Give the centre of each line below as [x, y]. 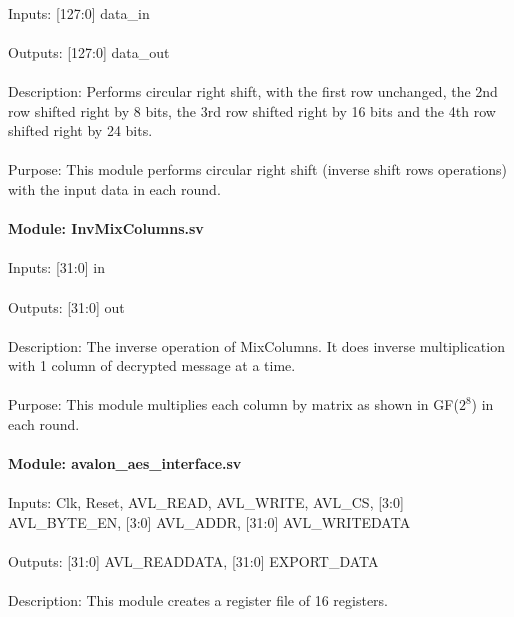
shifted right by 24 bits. [80, 130]
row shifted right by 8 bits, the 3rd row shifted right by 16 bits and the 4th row [252, 110]
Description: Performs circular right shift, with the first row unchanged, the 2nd [253, 90]
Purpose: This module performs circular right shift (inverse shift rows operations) [257, 169]
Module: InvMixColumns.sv [106, 228]
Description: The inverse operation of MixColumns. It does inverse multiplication [256, 345]
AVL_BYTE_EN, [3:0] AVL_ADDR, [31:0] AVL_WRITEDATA [209, 522]
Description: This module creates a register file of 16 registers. [198, 600]
